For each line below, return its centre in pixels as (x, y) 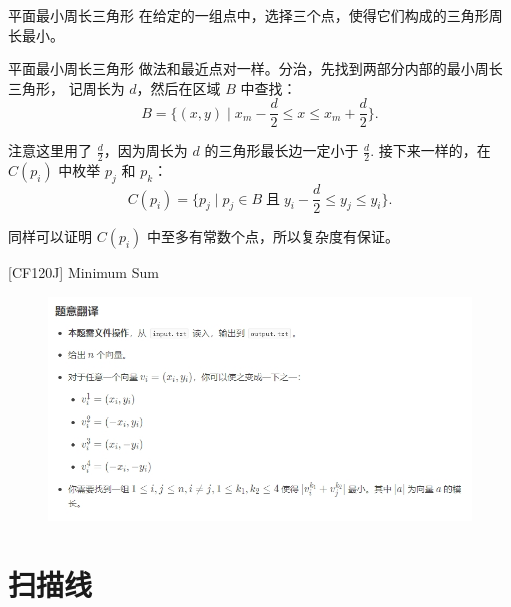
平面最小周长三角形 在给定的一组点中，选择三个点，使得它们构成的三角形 (248, 15)
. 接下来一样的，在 (430, 150)
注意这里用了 (50, 150)
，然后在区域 (178, 87)
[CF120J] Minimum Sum (83, 272)
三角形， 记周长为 (66, 87)
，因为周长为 (145, 150)
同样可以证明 (50, 236)
